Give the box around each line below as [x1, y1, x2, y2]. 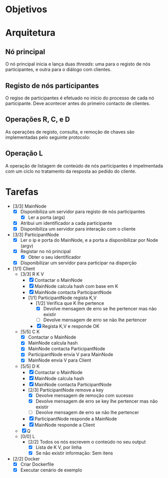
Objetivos [5, 4, 48, 15]
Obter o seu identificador [28, 254, 81, 260]
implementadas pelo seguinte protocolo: [5, 134, 91, 140]
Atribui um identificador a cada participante [20, 220, 113, 226]
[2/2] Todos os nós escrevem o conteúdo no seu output [28, 439, 146, 445]
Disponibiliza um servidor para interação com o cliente [20, 225, 136, 232]
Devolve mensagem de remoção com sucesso [35, 392, 134, 398]
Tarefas [5, 186, 38, 198]
